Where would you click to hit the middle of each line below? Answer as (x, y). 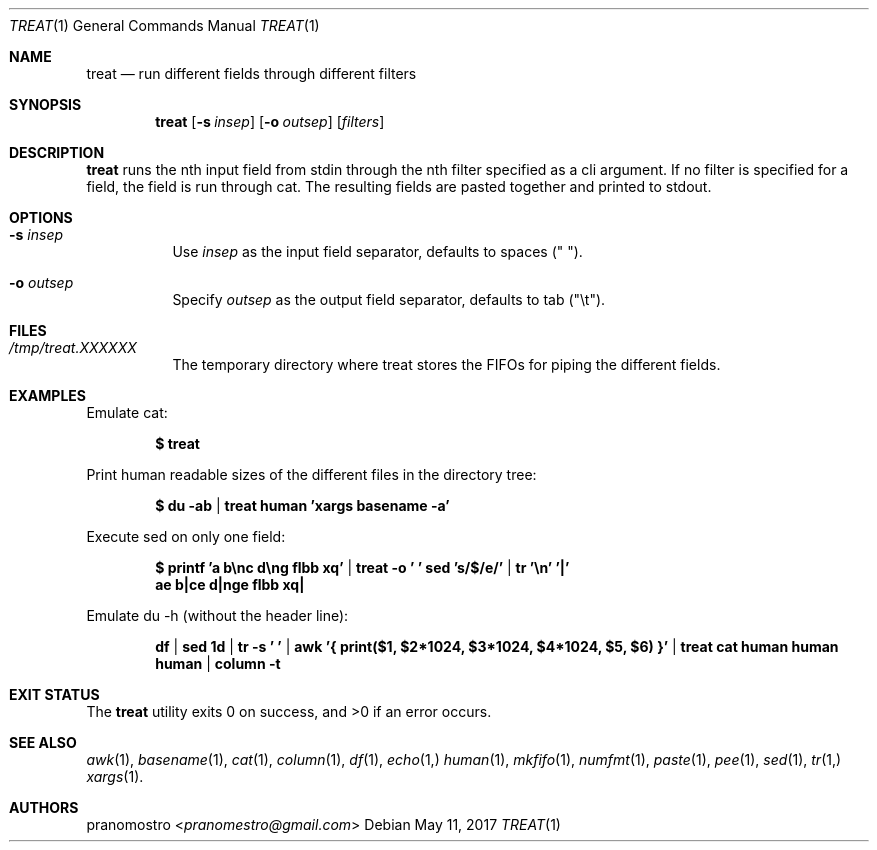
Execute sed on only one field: (186, 536)
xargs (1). (115, 776)
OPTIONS (41, 217)
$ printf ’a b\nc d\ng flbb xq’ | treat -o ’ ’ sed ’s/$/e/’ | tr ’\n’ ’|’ (362, 567)
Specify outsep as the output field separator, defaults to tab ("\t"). (389, 299)
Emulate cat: (127, 412)
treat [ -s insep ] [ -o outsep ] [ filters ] (270, 121)
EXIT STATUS (54, 694)
